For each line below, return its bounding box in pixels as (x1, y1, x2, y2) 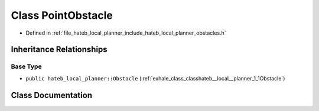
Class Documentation (11, 90, 93, 100)
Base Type (11, 62, 42, 70)
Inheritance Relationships (11, 45, 108, 55)
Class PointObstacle (11, 9, 113, 22)
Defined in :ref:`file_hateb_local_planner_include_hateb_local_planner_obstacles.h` (25, 29, 227, 36)
